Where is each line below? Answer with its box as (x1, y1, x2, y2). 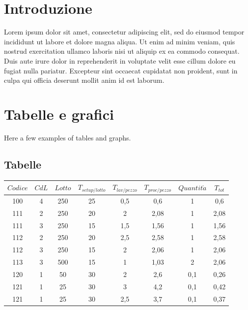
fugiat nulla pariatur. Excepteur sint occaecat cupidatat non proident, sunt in (4, 65, 238, 75)
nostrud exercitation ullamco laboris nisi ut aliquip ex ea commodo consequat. (4, 46, 240, 56)
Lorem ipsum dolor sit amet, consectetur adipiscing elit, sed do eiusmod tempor (4, 27, 245, 37)
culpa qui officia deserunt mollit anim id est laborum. (4, 75, 165, 85)
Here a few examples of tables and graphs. (4, 132, 131, 142)
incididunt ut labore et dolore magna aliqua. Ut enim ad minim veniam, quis (4, 36, 235, 46)
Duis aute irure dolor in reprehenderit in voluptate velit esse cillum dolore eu (4, 55, 236, 66)
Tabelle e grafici (4, 103, 114, 124)
